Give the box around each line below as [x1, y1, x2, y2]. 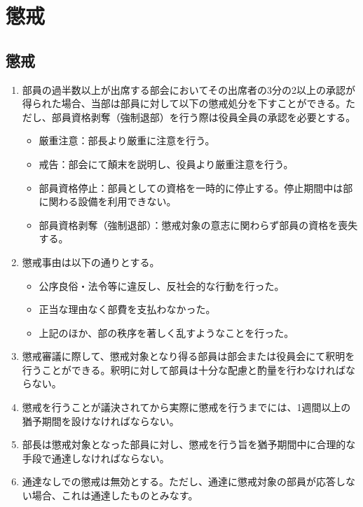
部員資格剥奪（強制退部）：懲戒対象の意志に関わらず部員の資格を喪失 [39, 217, 358, 232]
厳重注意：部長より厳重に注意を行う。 [39, 133, 215, 148]
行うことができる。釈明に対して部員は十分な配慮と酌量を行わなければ [22, 362, 346, 377]
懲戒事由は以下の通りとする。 [22, 254, 160, 269]
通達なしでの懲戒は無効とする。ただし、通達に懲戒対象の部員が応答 [22, 474, 336, 489]
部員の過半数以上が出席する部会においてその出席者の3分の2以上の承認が [22, 82, 355, 97]
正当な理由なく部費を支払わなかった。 [39, 302, 216, 317]
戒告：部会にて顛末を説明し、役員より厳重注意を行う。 [39, 156, 294, 171]
